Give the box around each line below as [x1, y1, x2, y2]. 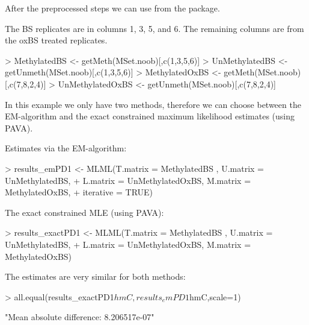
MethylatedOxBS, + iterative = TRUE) [5, 186, 153, 198]
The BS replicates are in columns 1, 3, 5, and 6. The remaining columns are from [5, 22, 304, 34]
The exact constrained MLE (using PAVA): [5, 206, 164, 218]
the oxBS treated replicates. [5, 34, 108, 46]
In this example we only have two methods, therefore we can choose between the [5, 98, 301, 110]
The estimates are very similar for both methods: [5, 270, 186, 283]
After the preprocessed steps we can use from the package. [5, 2, 220, 14]
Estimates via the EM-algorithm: [5, 142, 127, 154]
